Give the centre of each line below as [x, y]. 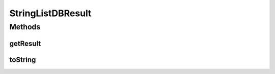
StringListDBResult [50, 13]
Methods [25, 27]
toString [23, 60]
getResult [25, 43]
